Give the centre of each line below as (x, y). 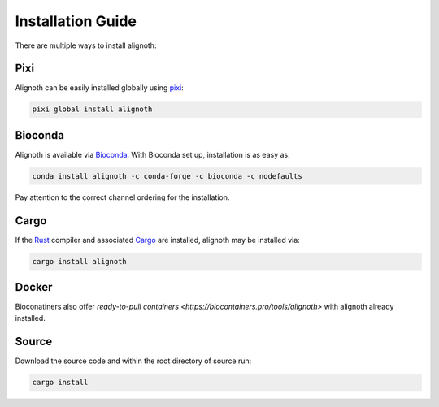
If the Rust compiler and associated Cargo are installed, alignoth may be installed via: (157, 240)
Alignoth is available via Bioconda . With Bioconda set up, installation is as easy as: (152, 154)
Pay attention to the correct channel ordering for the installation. (122, 197)
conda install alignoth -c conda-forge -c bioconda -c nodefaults (167, 176)
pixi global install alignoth (92, 109)
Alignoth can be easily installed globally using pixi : (100, 88)
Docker (34, 287)
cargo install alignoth (80, 261)
